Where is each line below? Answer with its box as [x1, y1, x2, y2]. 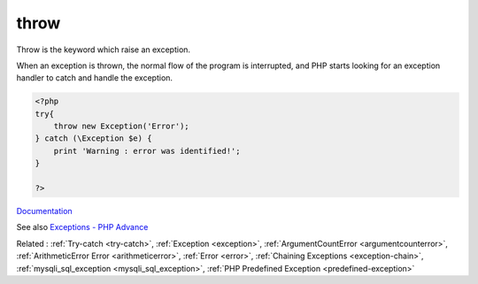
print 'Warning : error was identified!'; [53, 146, 241, 156]
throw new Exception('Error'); [53, 121, 189, 132]
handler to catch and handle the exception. [16, 73, 173, 83]
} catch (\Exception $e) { [35, 134, 152, 143]
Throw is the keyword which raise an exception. [16, 44, 190, 55]
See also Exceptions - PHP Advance [16, 222, 149, 233]
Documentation [16, 206, 73, 217]
